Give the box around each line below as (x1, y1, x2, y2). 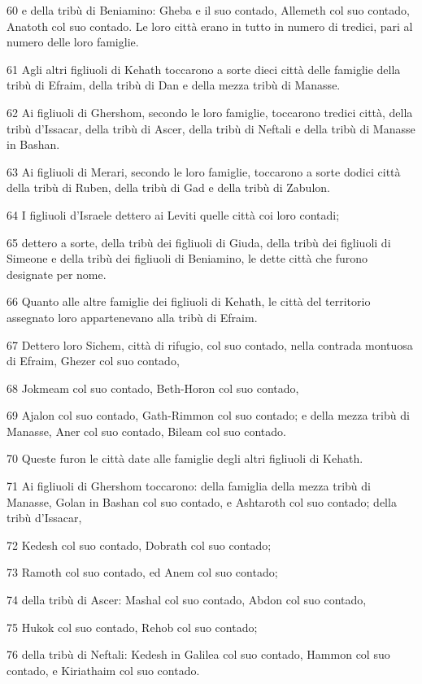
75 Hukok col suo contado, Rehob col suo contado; (7, 618, 258, 635)
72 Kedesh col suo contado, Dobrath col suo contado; (7, 536, 272, 553)
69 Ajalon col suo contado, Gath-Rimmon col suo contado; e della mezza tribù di (7, 407, 410, 424)
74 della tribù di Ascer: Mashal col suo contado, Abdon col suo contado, (7, 591, 367, 608)
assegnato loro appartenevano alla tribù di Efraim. (7, 308, 258, 325)
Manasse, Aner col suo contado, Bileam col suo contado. (7, 422, 286, 439)
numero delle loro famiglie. (7, 33, 139, 50)
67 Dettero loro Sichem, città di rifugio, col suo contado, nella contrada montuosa (7, 336, 413, 353)
